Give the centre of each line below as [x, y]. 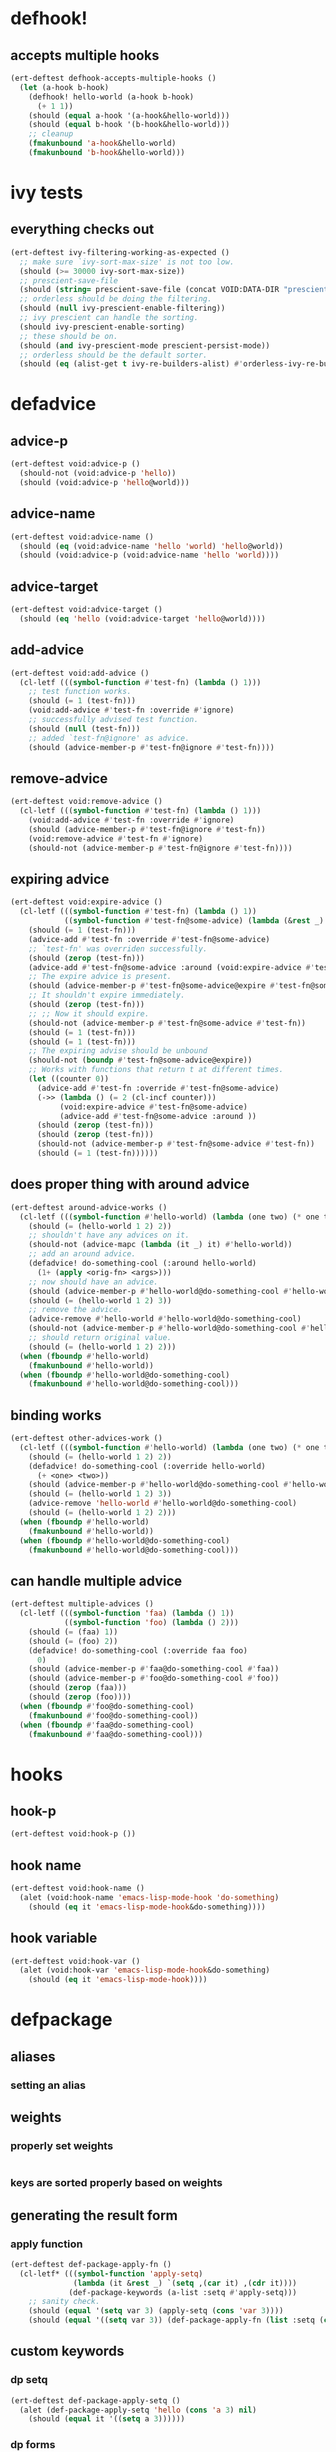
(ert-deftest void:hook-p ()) [73, 1834]
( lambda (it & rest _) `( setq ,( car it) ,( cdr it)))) [185, 2283]
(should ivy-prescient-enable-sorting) [102, 327]
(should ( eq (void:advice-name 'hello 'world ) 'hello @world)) [151, 546]
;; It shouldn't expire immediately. [107, 995]
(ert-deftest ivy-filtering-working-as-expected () [120, 252]
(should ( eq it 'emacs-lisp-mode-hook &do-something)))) [147, 1907]
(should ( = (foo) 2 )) [73, 1641]
